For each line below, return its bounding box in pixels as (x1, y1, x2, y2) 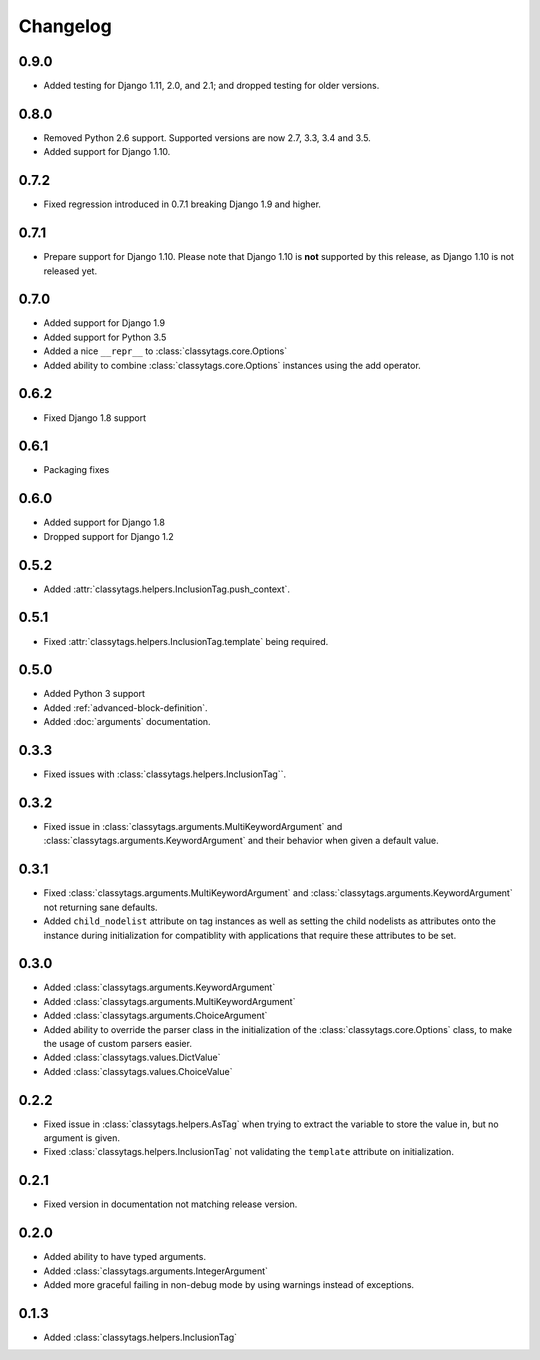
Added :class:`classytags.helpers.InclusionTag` (43, 1331, 238, 1343)
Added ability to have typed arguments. (43, 1251, 207, 1263)
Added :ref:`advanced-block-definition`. (43, 701, 209, 714)
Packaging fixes (43, 464, 110, 476)
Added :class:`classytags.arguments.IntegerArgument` (43, 1265, 269, 1277)
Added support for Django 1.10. (43, 146, 171, 158)
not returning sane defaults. (43, 901, 159, 913)
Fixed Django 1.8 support (43, 411, 147, 424)
